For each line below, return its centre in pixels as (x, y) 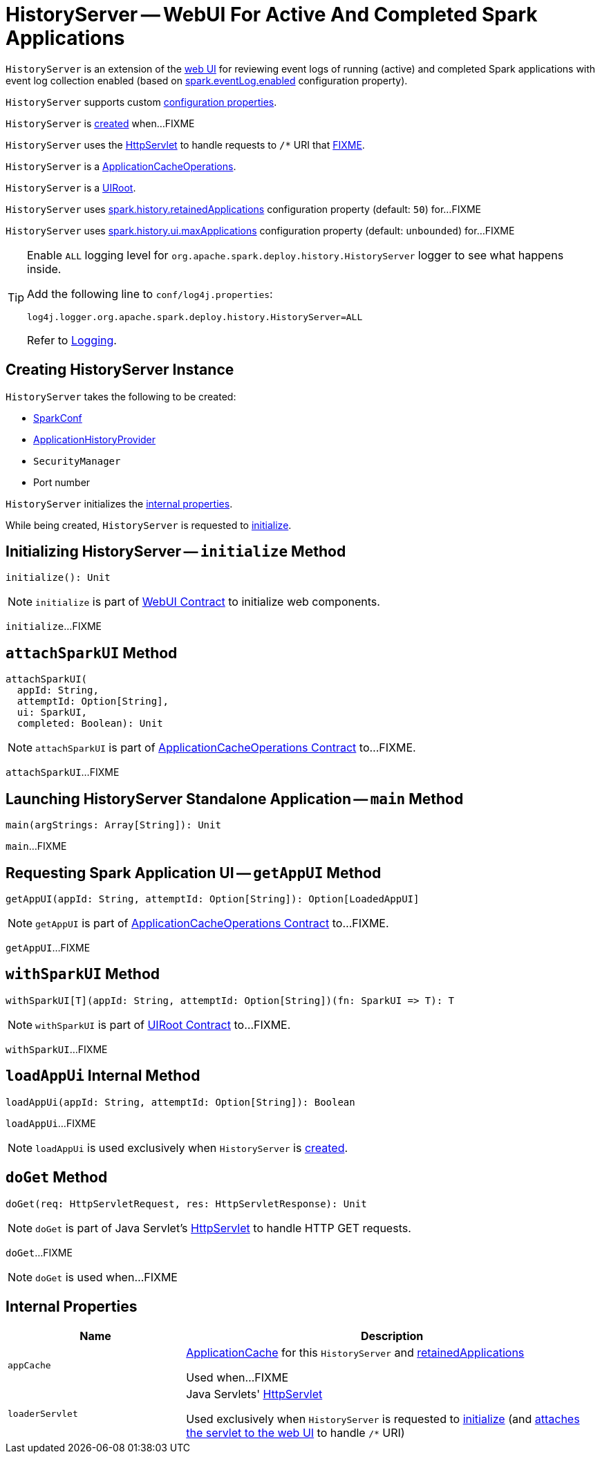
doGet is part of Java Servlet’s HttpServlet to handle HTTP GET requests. (223, 1228)
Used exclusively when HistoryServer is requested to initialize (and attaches (383, 1419)
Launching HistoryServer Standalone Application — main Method (235, 799)
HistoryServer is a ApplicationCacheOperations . (121, 166)
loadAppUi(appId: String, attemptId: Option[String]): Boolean (180, 1102)
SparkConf (58, 418)
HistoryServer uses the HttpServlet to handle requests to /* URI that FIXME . (185, 145)
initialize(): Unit (58, 578)
